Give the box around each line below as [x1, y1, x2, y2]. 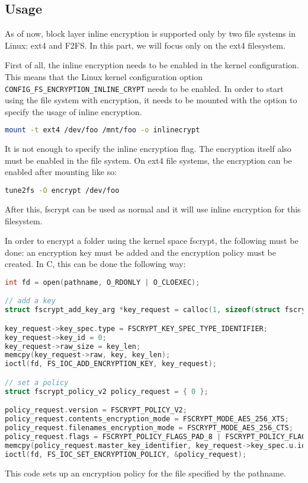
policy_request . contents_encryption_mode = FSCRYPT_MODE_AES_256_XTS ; [5, 415, 289, 424]
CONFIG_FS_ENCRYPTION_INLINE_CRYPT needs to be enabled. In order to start [5, 82, 284, 94]
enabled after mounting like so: [5, 166, 117, 178]
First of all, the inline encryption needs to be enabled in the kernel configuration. [5, 59, 299, 71]
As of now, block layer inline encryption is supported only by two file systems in [5, 27, 296, 40]
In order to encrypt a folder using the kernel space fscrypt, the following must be [5, 234, 299, 247]
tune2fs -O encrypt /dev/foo [5, 186, 120, 195]
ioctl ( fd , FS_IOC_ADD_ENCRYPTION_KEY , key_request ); [5, 360, 217, 368]
